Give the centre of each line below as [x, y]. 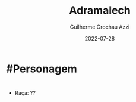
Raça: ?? [25, 93]
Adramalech [100, 10]
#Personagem [42, 69]
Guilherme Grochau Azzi [100, 27]
